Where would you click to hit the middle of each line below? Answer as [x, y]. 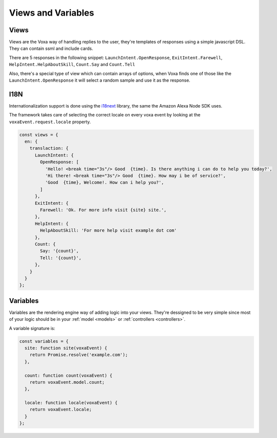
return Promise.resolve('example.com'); [79, 355]
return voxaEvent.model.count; [67, 382]
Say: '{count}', [59, 251]
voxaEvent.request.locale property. [50, 122]
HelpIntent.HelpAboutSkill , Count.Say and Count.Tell [72, 65]
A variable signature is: [32, 328]
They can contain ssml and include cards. [51, 48]
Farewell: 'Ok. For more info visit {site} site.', [103, 210]
